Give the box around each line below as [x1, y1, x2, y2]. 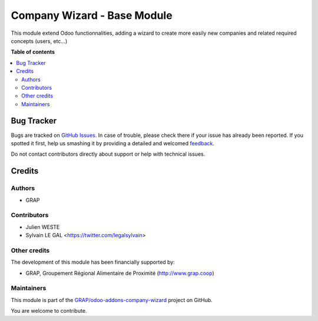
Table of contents [11, 48, 55, 55]
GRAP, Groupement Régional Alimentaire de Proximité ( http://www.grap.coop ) [25, 269, 214, 277]
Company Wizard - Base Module [11, 9, 173, 22]
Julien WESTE [25, 223, 60, 230]
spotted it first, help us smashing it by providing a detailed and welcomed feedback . [11, 139, 215, 147]
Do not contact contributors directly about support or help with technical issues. [11, 150, 206, 158]
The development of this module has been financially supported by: [11, 258, 175, 266]
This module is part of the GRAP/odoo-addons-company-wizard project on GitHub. [11, 296, 213, 303]
